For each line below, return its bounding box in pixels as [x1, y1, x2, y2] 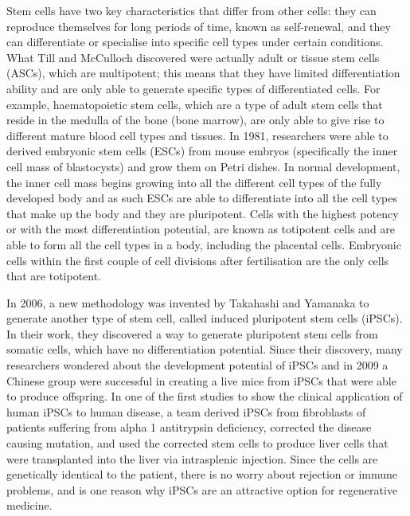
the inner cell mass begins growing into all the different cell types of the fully [6, 174, 382, 190]
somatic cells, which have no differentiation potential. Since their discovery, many [6, 341, 403, 358]
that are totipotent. [6, 268, 102, 284]
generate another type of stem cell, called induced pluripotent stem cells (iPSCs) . [6, 310, 403, 326]
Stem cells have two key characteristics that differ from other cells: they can [6, 2, 377, 18]
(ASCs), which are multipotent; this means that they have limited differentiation [6, 64, 400, 81]
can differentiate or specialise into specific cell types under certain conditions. [6, 33, 384, 50]
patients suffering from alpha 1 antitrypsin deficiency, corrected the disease [6, 419, 372, 436]
